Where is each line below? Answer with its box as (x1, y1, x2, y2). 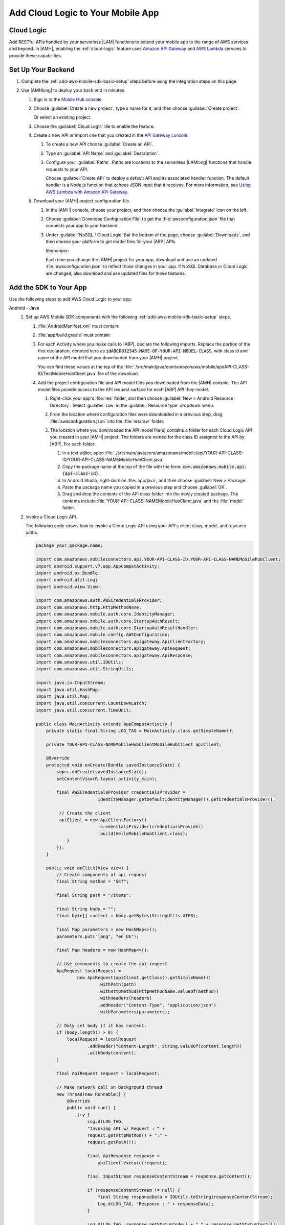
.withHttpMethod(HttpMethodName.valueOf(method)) (97, 988, 219, 994)
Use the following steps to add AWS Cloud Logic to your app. (9, 296, 132, 302)
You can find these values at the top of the (38, 364, 124, 369)
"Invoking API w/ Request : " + (87, 1126, 165, 1131)
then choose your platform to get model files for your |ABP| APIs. (45, 239, 177, 245)
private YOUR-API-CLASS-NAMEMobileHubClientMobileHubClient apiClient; (46, 741, 222, 747)
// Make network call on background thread (56, 1084, 162, 1090)
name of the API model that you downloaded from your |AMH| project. (38, 355, 179, 361)
